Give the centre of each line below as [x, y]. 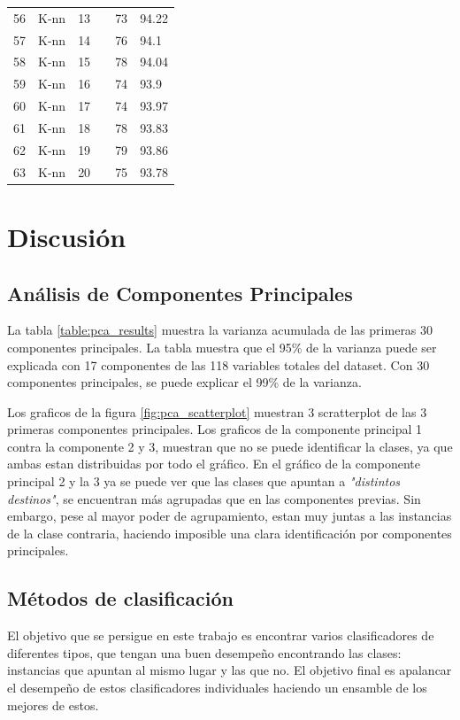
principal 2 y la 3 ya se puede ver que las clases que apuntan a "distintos [204, 481]
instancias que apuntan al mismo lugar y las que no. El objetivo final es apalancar [230, 670]
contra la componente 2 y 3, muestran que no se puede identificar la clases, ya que [230, 446]
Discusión [67, 236]
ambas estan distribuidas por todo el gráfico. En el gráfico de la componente [214, 464]
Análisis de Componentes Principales [180, 293]
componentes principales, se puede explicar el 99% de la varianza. [184, 382]
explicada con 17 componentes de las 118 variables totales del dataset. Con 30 [218, 364]
